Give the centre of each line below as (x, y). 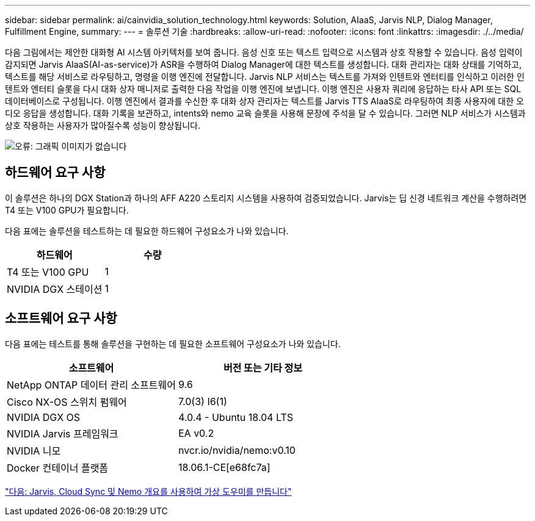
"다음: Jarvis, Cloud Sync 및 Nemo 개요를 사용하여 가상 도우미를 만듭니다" (148, 491)
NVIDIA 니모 (34, 451)
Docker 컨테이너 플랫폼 (58, 468)
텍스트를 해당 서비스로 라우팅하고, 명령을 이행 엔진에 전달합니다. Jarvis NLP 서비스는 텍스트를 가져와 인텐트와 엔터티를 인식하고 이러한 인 (265, 77)
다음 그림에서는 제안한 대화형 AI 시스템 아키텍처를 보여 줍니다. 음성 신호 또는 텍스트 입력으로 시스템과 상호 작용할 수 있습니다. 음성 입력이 (264, 52)
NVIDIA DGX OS (44, 417)
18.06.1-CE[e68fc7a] (224, 467)
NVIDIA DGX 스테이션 (55, 289)
